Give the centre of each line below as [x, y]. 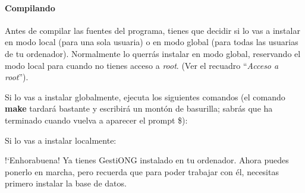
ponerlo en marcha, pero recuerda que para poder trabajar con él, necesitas [142, 171]
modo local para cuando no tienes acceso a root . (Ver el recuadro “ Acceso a [142, 65]
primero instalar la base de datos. [66, 183]
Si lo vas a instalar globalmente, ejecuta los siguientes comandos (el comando [145, 96]
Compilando [30, 7]
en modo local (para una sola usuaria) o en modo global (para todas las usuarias [152, 42]
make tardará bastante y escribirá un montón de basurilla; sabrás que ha [139, 108]
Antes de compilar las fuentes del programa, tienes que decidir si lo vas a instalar [152, 30]
